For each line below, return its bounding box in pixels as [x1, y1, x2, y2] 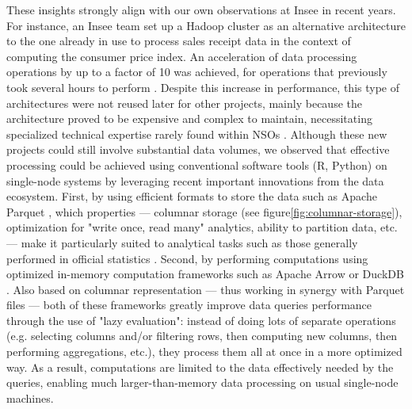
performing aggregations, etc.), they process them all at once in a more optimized [6, 343, 402, 360]
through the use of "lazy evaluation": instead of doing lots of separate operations [6, 312, 396, 328]
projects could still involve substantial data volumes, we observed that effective [6, 141, 390, 158]
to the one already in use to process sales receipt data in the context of [6, 32, 351, 49]
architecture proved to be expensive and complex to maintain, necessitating [6, 110, 372, 127]
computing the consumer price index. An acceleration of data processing [6, 48, 357, 64]
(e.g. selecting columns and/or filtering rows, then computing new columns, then [6, 327, 398, 344]
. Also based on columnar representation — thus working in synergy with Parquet [6, 281, 405, 297]
